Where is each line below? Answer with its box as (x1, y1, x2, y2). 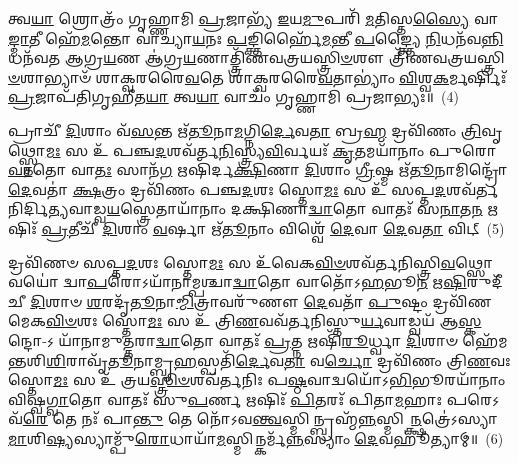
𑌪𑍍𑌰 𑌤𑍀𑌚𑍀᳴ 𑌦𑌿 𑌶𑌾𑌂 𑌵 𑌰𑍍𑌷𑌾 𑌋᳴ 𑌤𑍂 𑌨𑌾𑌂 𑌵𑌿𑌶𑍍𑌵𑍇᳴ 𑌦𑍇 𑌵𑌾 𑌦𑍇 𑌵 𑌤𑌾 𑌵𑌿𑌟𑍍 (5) (41, 217, 505, 238)
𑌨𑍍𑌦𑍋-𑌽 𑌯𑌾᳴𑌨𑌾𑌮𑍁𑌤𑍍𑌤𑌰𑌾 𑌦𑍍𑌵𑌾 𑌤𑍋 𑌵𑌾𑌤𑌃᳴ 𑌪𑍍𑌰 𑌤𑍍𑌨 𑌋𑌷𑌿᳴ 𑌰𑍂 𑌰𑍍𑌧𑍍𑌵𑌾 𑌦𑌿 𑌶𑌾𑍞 (8, 329, 458, 350)
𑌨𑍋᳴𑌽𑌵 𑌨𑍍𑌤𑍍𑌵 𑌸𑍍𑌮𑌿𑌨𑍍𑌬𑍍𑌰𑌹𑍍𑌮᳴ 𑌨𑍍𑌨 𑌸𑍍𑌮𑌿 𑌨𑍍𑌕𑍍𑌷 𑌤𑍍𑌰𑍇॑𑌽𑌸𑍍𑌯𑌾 (196, 408, 498, 429)
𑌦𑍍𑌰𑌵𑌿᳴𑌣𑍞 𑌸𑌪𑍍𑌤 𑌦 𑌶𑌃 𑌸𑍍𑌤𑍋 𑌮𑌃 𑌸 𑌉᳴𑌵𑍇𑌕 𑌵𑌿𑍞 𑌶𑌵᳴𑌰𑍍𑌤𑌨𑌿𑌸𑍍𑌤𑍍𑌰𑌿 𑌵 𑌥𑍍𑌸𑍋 (8, 251, 493, 272)
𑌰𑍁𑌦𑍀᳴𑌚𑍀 (466, 271, 503, 292)
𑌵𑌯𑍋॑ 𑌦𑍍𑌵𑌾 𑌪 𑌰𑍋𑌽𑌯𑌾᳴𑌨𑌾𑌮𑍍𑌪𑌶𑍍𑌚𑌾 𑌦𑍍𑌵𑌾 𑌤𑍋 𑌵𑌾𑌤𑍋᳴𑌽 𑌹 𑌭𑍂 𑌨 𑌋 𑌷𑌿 (8, 271, 467, 292)
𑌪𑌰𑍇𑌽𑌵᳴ (446, 388, 500, 409)
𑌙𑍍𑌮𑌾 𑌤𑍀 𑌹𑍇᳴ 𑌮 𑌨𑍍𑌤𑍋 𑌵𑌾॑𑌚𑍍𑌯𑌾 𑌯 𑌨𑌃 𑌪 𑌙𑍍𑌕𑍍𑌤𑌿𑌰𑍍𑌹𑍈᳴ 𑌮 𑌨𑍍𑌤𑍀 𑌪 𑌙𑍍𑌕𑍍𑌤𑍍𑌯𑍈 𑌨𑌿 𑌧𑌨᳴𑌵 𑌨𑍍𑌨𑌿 (8, 27, 504, 48)
